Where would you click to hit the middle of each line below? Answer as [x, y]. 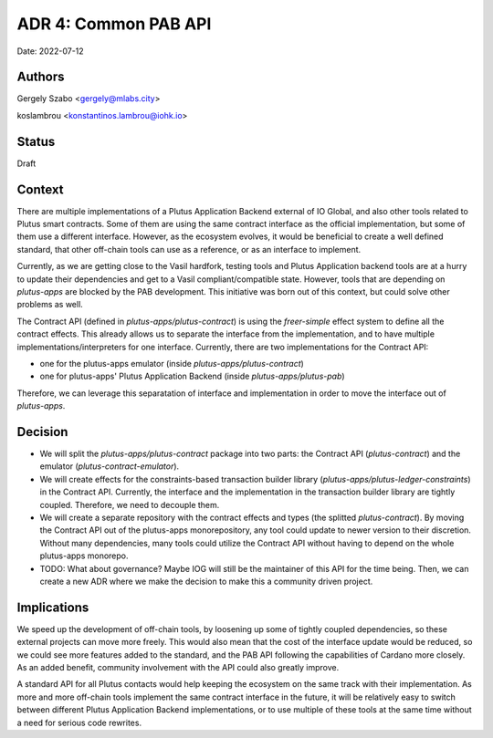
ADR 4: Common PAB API [114, 24]
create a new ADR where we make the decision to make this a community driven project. [206, 581]
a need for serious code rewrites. [79, 722]
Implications [53, 607]
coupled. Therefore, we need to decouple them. [130, 504]
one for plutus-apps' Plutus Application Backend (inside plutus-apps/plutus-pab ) [193, 376]
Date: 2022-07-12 [50, 51]
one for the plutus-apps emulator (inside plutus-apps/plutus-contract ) [172, 363]
